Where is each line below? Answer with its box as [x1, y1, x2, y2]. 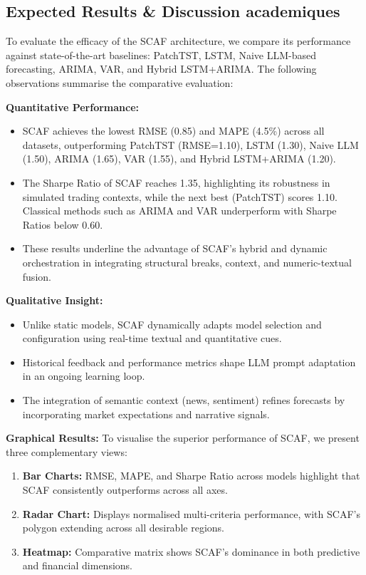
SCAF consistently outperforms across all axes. [22, 482, 228, 497]
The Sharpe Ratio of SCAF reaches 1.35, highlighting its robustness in [22, 175, 330, 190]
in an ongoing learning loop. [22, 368, 145, 383]
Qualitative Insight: [6, 293, 103, 308]
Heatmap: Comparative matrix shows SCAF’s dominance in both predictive [22, 544, 360, 559]
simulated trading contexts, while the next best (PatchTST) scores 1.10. [22, 189, 338, 204]
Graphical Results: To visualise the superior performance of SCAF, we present [6, 430, 360, 445]
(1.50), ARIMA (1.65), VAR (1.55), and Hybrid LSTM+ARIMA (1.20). [22, 151, 336, 166]
